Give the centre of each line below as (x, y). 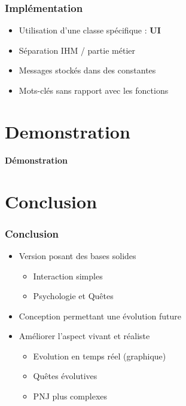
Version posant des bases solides (77, 255)
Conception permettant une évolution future (100, 316)
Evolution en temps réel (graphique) (100, 356)
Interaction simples (68, 276)
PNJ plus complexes (70, 396)
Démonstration (36, 160)
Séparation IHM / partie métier (77, 50)
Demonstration (68, 131)
